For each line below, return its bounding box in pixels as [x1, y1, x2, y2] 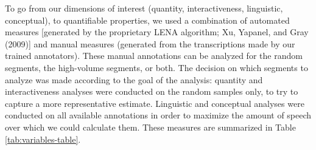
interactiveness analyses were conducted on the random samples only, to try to [5, 85, 298, 98]
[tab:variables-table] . [5, 132, 81, 145]
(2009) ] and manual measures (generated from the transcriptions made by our [5, 37, 295, 50]
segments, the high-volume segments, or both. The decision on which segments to [5, 61, 308, 73]
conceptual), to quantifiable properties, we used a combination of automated [5, 13, 290, 26]
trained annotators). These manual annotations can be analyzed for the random [5, 49, 303, 62]
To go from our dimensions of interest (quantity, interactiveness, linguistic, [5, 2, 283, 14]
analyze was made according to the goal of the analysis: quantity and [5, 73, 263, 86]
